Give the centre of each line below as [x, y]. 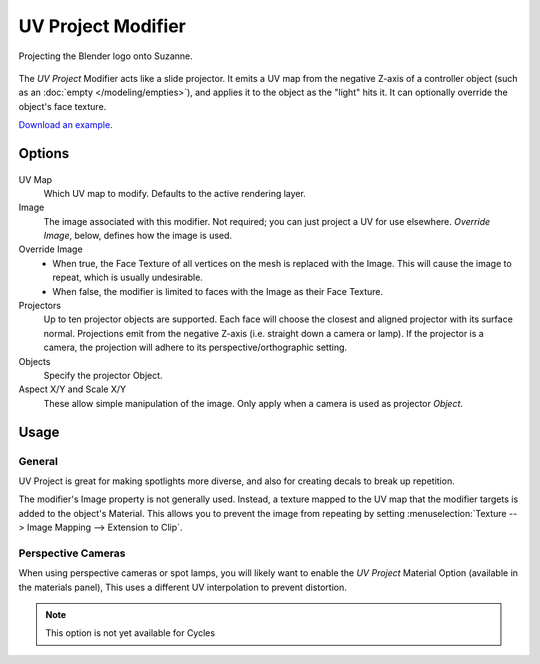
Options [44, 153]
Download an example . [66, 125]
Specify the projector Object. [103, 375]
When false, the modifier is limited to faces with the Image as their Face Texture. [218, 291]
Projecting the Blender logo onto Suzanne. [106, 56]
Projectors [40, 306]
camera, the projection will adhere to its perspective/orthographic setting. [195, 347]
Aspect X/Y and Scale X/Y [72, 389]
